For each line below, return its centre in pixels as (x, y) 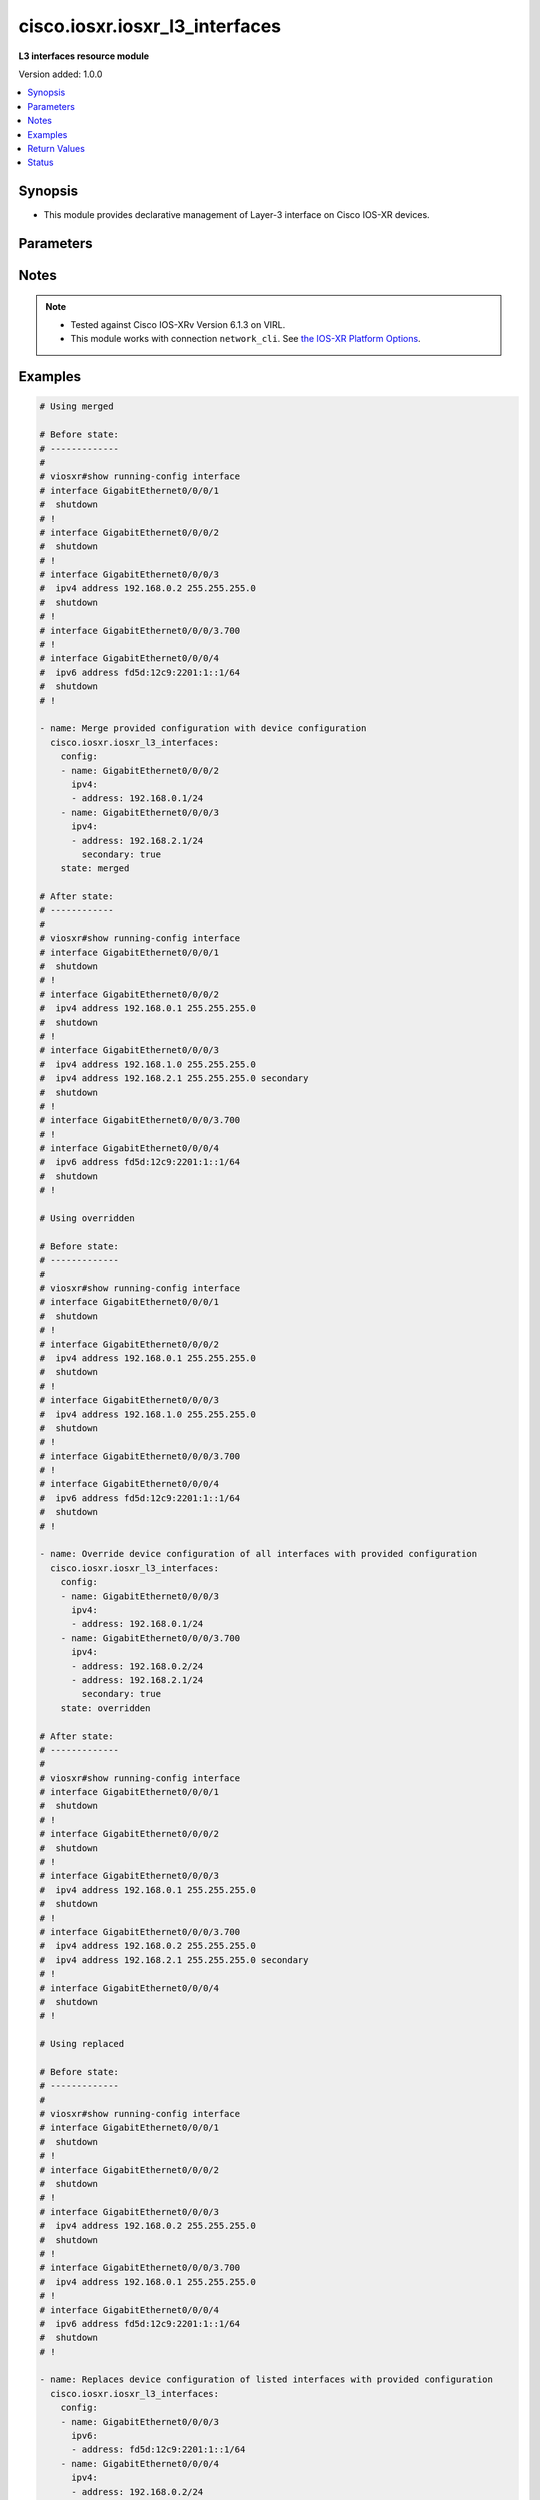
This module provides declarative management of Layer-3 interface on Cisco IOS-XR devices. (236, 215)
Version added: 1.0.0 (60, 74)
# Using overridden (87, 1218)
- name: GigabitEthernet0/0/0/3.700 (150, 1638)
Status (40, 162)
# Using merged (76, 406)
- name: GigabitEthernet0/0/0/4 (140, 2463)
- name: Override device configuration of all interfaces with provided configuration (258, 1554)
